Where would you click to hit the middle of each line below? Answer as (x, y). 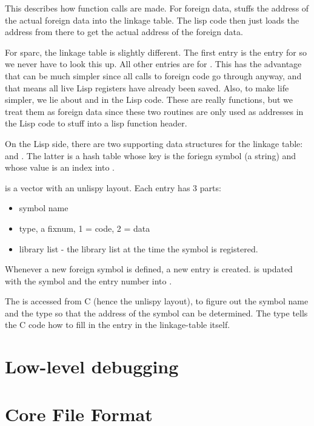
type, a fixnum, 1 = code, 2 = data (85, 228)
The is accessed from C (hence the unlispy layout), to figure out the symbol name (157, 301)
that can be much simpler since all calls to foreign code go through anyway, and (153, 75)
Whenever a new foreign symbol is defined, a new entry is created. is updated (149, 269)
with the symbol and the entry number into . (89, 280)
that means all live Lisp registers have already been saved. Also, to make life (147, 87)
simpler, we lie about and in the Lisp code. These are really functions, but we (149, 100)
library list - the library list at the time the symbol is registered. (139, 248)
